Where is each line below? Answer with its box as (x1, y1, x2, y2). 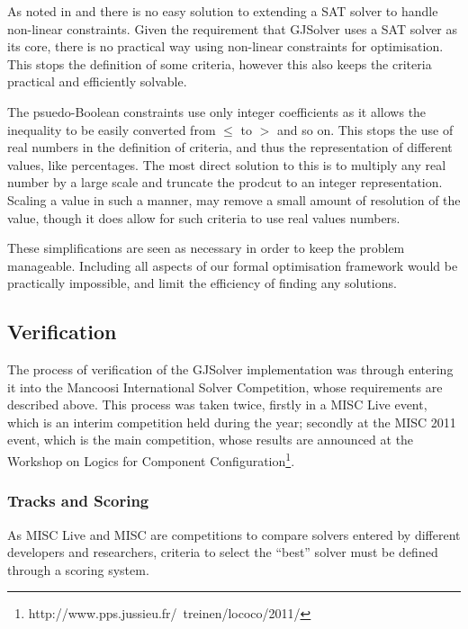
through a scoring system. (7, 560, 149, 579)
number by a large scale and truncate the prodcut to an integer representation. (7, 173, 443, 192)
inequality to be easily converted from (7, 120, 216, 139)
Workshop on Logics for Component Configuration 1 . (7, 449, 295, 470)
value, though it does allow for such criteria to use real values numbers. (7, 208, 400, 227)
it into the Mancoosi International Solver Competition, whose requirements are (7, 377, 443, 396)
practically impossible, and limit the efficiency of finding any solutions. (7, 274, 397, 292)
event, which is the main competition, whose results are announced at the (7, 430, 414, 449)
